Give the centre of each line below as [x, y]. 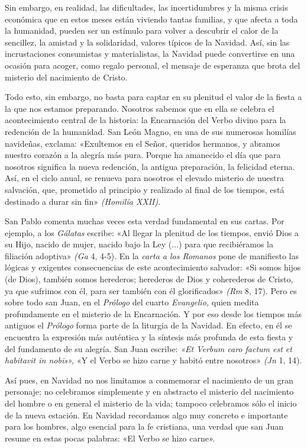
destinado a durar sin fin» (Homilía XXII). [83, 201]
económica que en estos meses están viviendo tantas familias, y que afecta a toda [151, 19]
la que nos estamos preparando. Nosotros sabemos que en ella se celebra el [140, 108]
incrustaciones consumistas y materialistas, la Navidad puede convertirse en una [150, 54]
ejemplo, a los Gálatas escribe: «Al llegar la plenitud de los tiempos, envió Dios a [152, 232]
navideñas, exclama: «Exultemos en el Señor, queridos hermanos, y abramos [143, 143]
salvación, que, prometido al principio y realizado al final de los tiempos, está [145, 189]
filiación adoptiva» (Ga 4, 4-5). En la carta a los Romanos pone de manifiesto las [152, 255]
